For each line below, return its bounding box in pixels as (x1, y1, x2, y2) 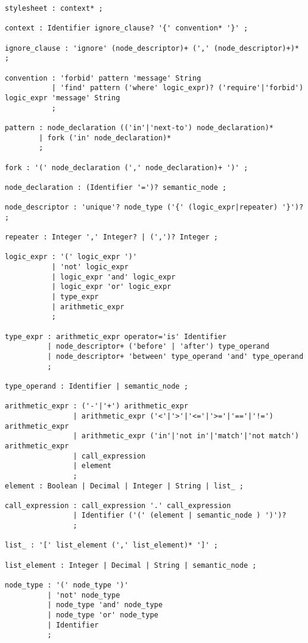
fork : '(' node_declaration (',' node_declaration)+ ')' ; (5, 163, 248, 172)
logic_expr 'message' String (5, 93, 120, 102)
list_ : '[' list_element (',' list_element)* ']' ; (5, 541, 218, 550)
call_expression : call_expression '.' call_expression (5, 501, 231, 510)
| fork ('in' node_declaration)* (39, 133, 172, 142)
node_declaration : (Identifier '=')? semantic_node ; (5, 183, 227, 192)
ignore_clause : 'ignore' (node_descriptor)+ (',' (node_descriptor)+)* (5, 44, 299, 53)
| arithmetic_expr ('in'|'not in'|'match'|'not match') (73, 432, 299, 441)
